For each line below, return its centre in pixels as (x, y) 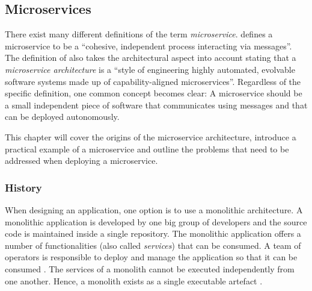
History (23, 187)
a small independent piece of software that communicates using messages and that (156, 105)
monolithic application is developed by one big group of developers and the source (156, 221)
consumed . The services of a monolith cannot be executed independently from (150, 268)
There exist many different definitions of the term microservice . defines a (139, 34)
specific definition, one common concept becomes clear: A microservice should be (154, 93)
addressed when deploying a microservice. (81, 161)
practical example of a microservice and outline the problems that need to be (147, 149)
